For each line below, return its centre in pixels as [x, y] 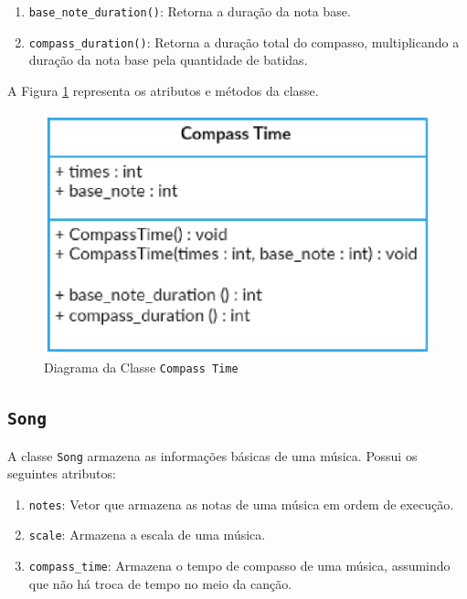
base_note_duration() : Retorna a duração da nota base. [190, 11]
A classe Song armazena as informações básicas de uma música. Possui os [212, 455]
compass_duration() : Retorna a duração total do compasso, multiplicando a [244, 42]
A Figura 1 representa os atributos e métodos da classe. [163, 90]
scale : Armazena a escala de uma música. [147, 535]
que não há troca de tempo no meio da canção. [160, 583]
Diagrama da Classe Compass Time [141, 368]
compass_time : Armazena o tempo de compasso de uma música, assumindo [239, 566]
